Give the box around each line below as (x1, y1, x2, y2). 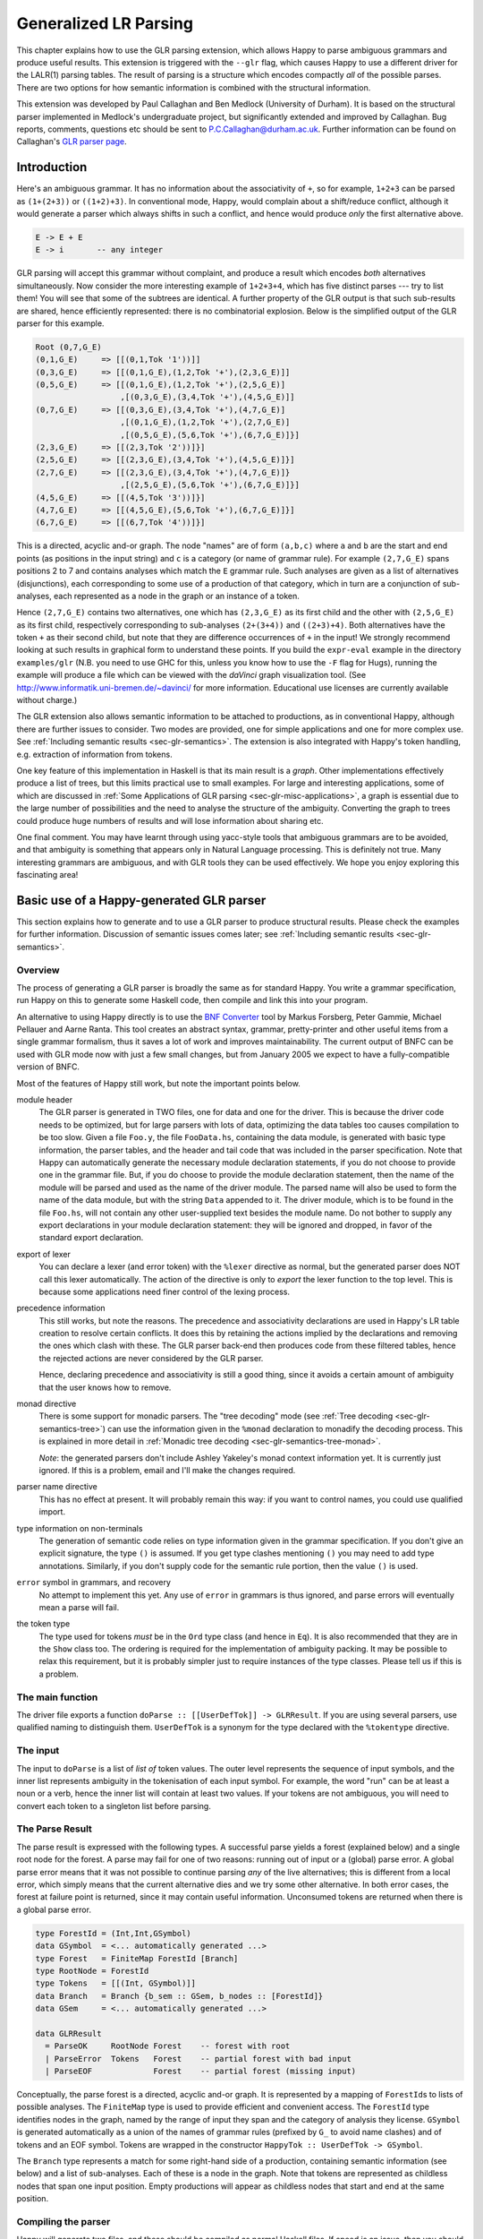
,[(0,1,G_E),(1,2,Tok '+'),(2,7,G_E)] (120, 417, 291, 427)
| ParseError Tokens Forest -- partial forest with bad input (45, 2054, 352, 2063)
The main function (16, 1691, 98, 1703)
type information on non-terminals (16, 1523, 143, 1533)
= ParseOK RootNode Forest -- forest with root (45, 2041, 291, 2051)
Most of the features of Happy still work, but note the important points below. (16, 1077, 301, 1088)
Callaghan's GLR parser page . (16, 136, 127, 147)
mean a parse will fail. (38, 1601, 120, 1612)
